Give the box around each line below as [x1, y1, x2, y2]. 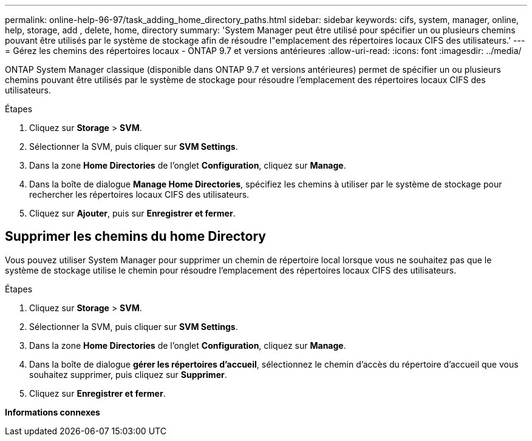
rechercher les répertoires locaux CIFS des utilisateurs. [29, 189, 250, 200]
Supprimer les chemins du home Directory [5, 229, 266, 244]
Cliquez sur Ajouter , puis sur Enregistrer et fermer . [29, 208, 236, 218]
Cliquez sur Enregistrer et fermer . [29, 388, 166, 399]
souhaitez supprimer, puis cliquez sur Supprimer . [29, 369, 227, 380]
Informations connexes [5, 406, 100, 417]
